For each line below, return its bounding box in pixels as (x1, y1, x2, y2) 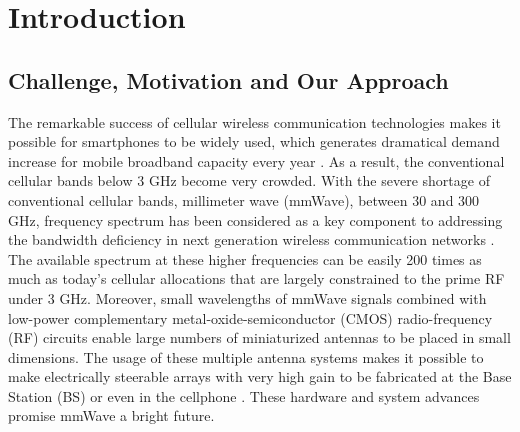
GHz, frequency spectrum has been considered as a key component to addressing (8, 209, 503, 230)
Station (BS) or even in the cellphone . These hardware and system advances (8, 385, 480, 406)
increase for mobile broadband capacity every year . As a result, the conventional (8, 150, 505, 171)
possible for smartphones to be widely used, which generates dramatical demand (8, 131, 500, 152)
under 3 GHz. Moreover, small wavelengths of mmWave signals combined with (8, 287, 487, 308)
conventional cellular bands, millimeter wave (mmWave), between (8, 189, 408, 210)
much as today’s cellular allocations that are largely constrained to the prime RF (8, 268, 505, 289)
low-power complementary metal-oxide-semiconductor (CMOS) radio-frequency (8, 307, 493, 328)
